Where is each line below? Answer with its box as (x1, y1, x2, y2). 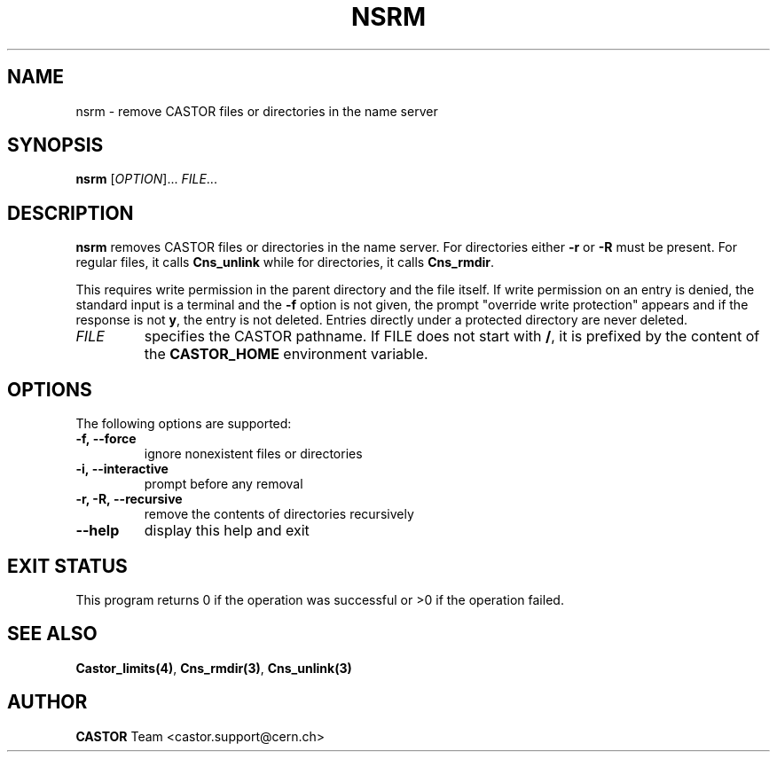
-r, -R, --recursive (75, 491, 183, 507)
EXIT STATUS (7, 554, 128, 577)
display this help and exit (144, 521, 310, 540)
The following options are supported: (75, 416, 292, 432)
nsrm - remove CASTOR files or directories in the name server (75, 103, 438, 119)
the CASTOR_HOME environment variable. (144, 345, 428, 364)
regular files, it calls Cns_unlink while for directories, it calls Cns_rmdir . (75, 254, 495, 270)
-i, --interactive (75, 461, 169, 477)
